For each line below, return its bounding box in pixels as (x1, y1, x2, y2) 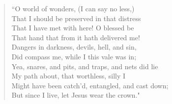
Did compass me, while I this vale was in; (11, 51, 137, 61)
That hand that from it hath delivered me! (11, 32, 140, 42)
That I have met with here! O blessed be (11, 23, 134, 33)
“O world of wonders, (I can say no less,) (11, 3, 135, 13)
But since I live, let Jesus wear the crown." (11, 90, 140, 100)
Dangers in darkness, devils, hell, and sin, (11, 42, 137, 52)
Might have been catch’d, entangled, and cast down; (11, 80, 169, 90)
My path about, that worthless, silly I (11, 71, 126, 81)
